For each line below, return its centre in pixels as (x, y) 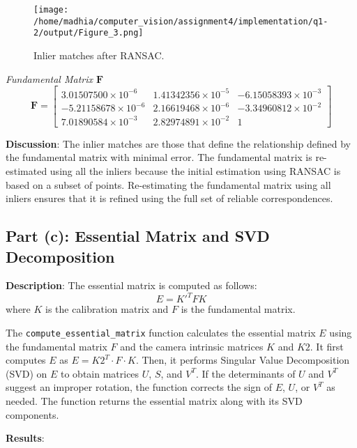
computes (26, 360)
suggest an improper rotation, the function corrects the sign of (139, 387)
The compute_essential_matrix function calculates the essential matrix (161, 332)
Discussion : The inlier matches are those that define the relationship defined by (178, 143)
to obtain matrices (100, 373)
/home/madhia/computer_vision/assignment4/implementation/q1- (181, 21)
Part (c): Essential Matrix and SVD (138, 236)
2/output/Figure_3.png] (89, 33)
